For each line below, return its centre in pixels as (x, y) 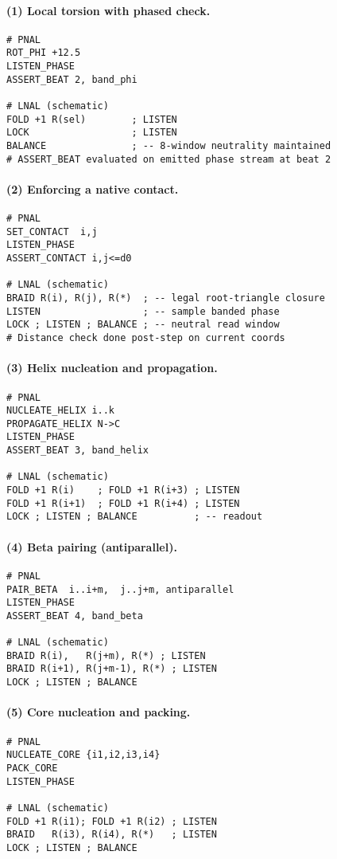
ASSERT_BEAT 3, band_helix (77, 451)
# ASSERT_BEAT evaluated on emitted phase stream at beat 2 (169, 159)
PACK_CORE (32, 768)
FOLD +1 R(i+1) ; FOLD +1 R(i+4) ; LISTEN (123, 503)
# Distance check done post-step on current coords (146, 338)
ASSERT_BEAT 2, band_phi (72, 79)
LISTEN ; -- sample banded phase (143, 311)
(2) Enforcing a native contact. (93, 188)
